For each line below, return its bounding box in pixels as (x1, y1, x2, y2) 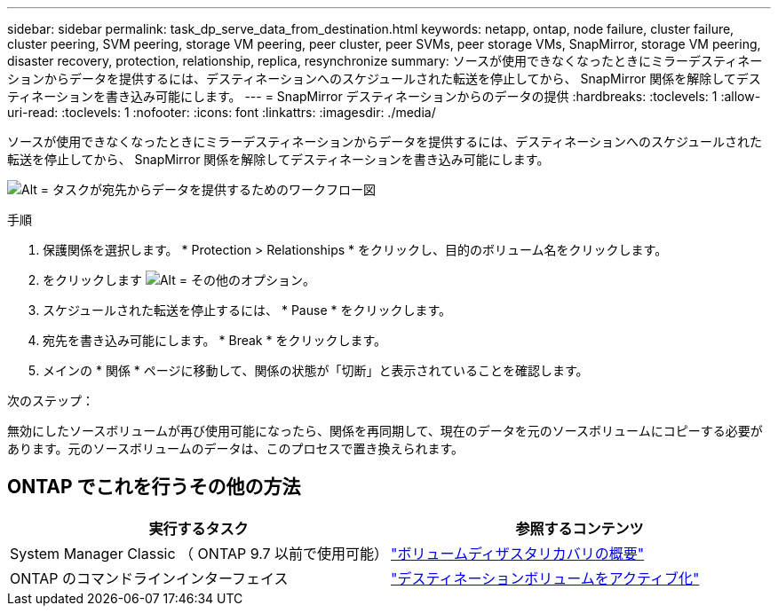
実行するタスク (148, 519, 249, 538)
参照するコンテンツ (515, 519, 644, 538)
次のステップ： (7, 393, 94, 408)
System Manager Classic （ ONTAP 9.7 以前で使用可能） (10, 544, 389, 562)
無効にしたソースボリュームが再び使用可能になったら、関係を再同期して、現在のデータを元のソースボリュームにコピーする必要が (7, 423, 763, 438)
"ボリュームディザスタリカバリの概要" (391, 544, 645, 562)
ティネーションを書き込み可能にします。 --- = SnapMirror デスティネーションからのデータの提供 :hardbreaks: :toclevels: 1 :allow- (7, 89, 761, 104)
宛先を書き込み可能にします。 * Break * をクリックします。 (43, 333, 387, 348)
